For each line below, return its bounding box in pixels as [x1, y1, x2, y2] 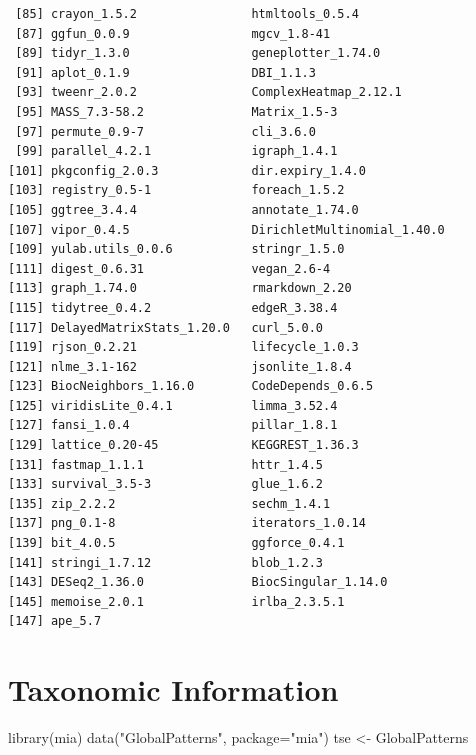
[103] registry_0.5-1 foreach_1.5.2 [8, 183, 345, 198]
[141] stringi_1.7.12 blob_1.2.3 [8, 555, 323, 570]
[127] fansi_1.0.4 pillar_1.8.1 [8, 418, 338, 433]
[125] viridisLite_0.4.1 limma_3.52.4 [8, 398, 338, 413]
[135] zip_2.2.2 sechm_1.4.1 [8, 496, 331, 511]
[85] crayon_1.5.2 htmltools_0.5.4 [15, 7, 359, 21]
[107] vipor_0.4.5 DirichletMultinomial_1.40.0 [8, 222, 445, 237]
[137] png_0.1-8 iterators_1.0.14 [8, 516, 366, 531]
